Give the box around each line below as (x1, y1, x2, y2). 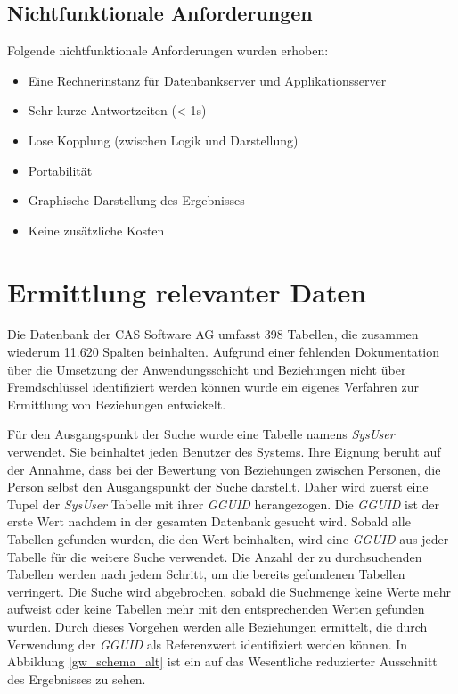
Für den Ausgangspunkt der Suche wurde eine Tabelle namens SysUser (7, 425, 395, 443)
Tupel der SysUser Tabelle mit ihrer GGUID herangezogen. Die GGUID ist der (7, 494, 440, 513)
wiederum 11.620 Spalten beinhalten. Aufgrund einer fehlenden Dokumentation (7, 343, 439, 361)
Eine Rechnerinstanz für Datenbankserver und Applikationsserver (28, 70, 387, 89)
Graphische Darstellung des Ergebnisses (28, 191, 245, 210)
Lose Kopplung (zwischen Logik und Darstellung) (28, 130, 299, 149)
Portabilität (28, 161, 93, 179)
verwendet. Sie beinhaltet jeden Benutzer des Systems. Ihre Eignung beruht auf (7, 442, 441, 461)
